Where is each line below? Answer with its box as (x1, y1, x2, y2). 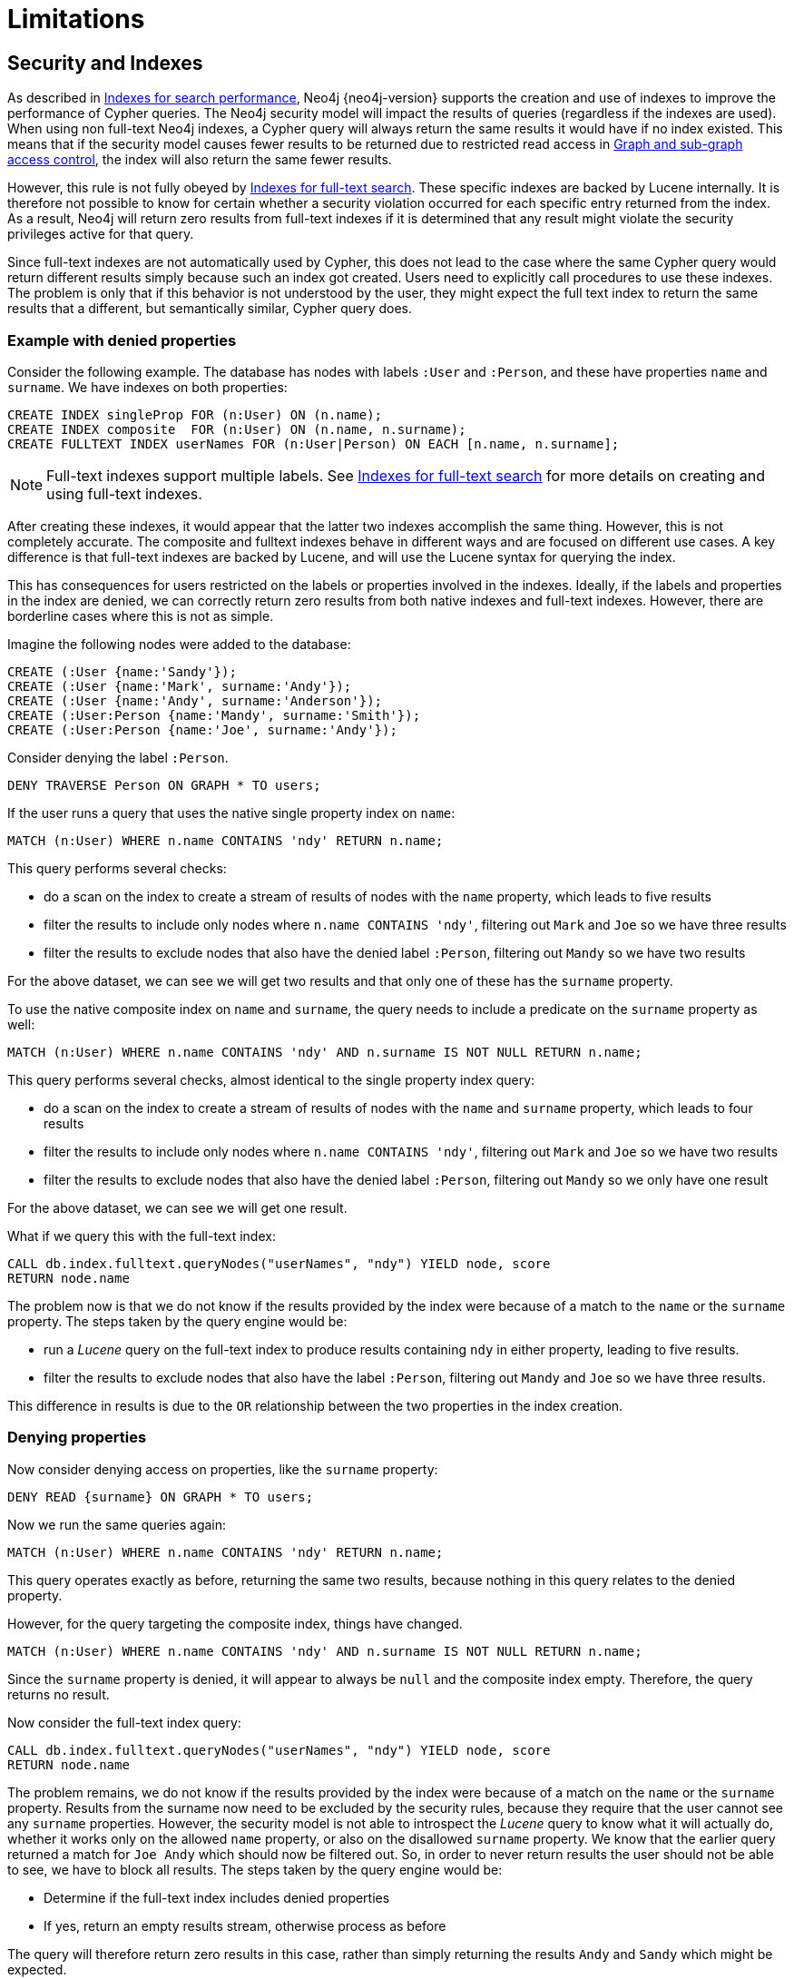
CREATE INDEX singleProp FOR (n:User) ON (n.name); (7, 407, 383, 422)
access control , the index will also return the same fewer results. (7, 152, 392, 168)
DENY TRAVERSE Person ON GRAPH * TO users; (7, 777, 321, 793)
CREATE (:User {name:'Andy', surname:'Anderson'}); (7, 693, 383, 708)
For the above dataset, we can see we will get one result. (7, 1199, 348, 1216)
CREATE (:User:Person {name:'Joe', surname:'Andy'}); (7, 722, 397, 737)
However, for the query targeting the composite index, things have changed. (7, 1615, 463, 1631)
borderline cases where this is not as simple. (7, 607, 274, 624)
